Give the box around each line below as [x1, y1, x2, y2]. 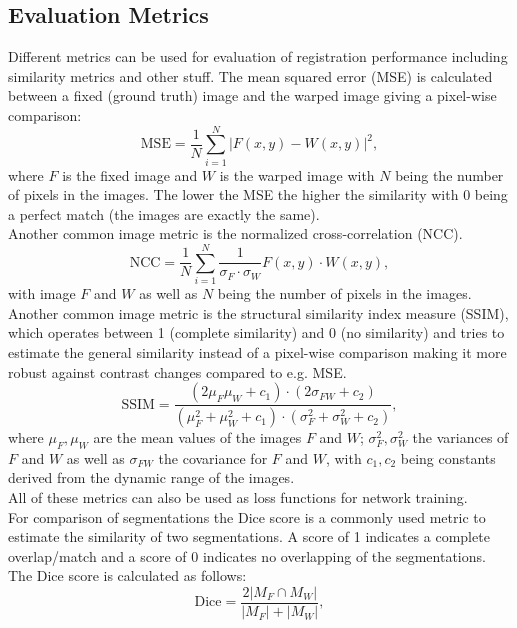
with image [8, 283, 76, 304]
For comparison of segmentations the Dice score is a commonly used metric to [8, 506, 486, 527]
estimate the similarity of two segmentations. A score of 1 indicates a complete [8, 526, 490, 547]
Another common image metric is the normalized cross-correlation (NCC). [8, 223, 463, 244]
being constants [400, 447, 496, 468]
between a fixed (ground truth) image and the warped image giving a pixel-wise [8, 85, 497, 106]
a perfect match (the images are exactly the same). [8, 203, 320, 224]
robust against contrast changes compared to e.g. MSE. [8, 361, 347, 382]
